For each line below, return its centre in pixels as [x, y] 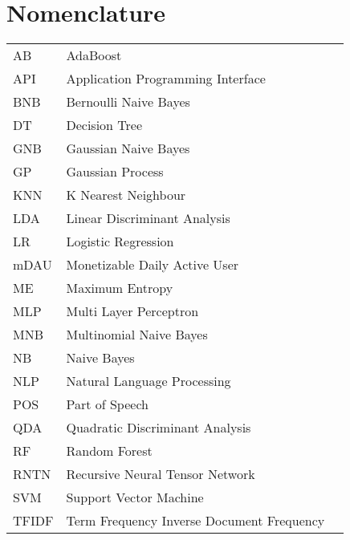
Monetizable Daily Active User [153, 265]
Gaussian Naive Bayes [128, 148]
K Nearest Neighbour [126, 195]
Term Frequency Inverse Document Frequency [195, 521]
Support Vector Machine [135, 497]
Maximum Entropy [120, 288]
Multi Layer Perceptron [132, 311]
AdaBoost [94, 55]
